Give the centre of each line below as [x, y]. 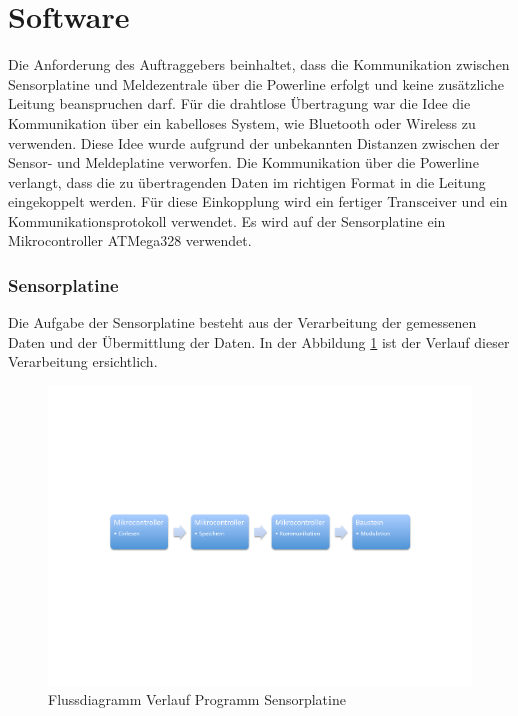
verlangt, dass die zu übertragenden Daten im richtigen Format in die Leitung [247, 181]
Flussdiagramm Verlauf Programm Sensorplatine [197, 699]
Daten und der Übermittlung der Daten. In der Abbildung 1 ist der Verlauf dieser [259, 341]
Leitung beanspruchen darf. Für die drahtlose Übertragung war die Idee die [239, 103]
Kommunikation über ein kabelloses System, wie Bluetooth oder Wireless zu [242, 122]
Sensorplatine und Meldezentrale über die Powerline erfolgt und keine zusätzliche [256, 83]
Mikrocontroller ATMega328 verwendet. [130, 240]
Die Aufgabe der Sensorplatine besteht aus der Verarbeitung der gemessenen [242, 322]
